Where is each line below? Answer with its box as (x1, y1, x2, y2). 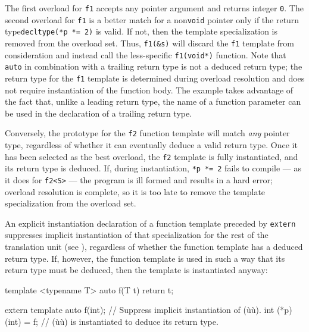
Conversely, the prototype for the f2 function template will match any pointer (5, 127, 290, 139)
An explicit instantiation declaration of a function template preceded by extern (5, 217, 296, 229)
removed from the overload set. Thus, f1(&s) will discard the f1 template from (5, 36, 294, 49)
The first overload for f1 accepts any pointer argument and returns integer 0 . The (5, 2, 304, 14)
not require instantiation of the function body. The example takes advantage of (5, 83, 294, 96)
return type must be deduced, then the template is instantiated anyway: (5, 264, 268, 276)
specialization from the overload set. (5, 197, 136, 209)
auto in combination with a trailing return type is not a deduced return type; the (5, 60, 302, 73)
